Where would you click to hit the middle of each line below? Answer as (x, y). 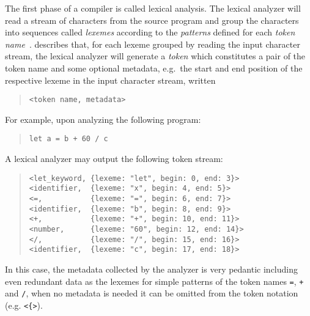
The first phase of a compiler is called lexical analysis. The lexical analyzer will (153, 8)
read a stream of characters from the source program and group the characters (152, 20)
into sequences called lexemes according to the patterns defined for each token (150, 32)
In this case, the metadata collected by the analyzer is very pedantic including (152, 269)
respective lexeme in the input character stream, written (110, 80)
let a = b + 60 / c (68, 139)
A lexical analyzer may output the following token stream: (114, 159)
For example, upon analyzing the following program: (103, 119)
